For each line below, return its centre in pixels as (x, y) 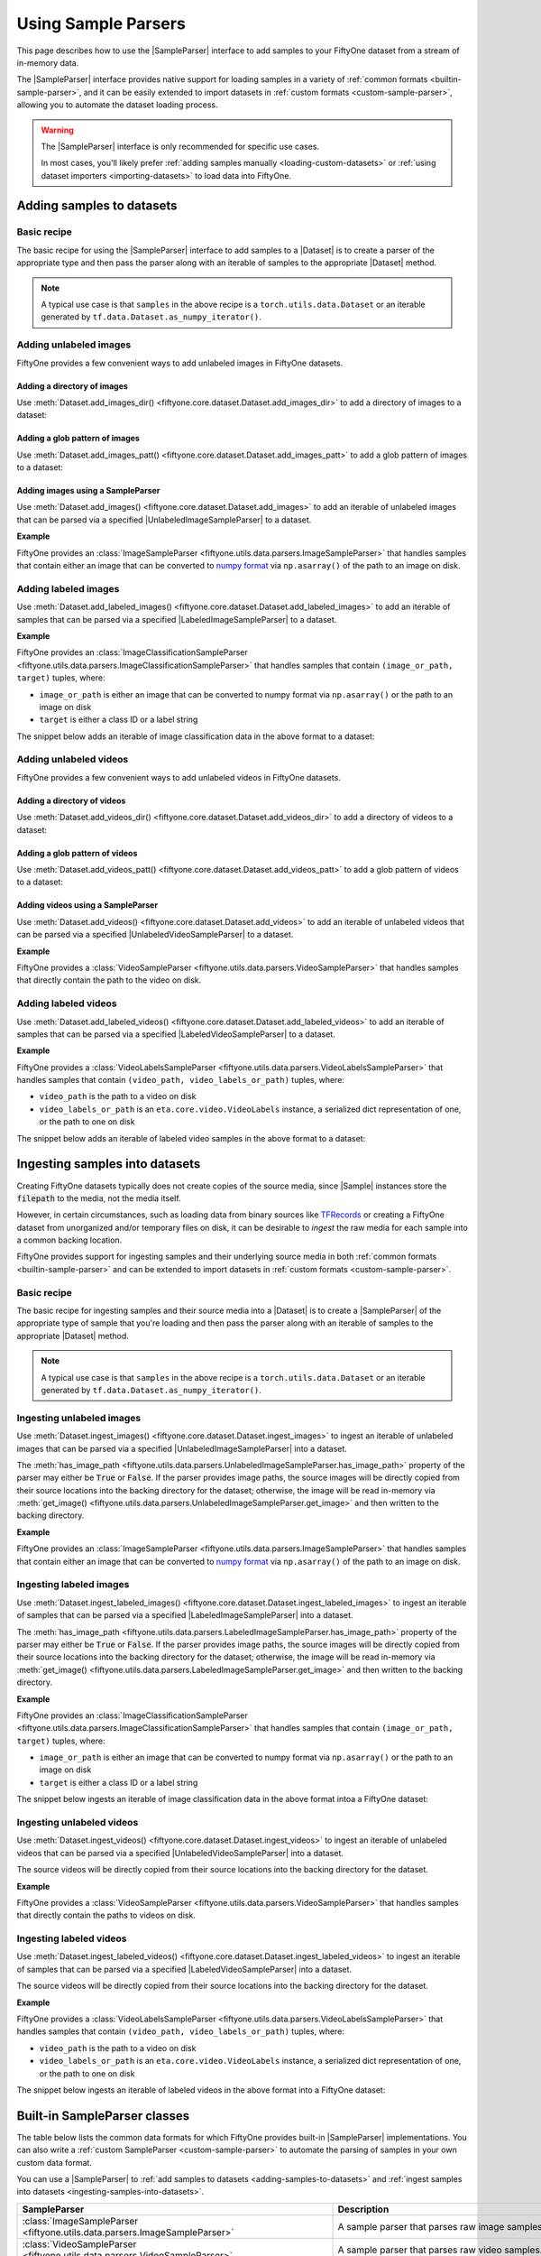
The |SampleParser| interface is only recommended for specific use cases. (180, 146)
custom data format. (54, 2162)
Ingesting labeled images (73, 1585)
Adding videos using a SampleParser (87, 905)
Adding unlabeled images (74, 345)
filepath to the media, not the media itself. (99, 1198)
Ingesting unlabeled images (79, 1418)
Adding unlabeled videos (73, 760)
